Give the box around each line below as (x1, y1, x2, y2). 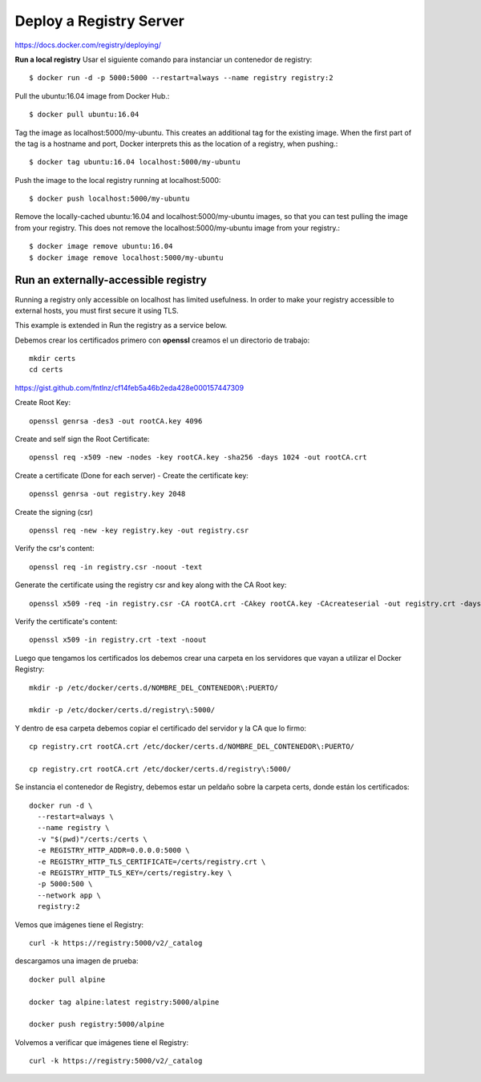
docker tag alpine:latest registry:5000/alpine (29, 997, 220, 1007)
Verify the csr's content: (14, 544, 95, 553)
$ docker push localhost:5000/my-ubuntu (29, 194, 190, 204)
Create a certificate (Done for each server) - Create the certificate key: (14, 470, 249, 480)
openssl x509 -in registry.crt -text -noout (29, 635, 208, 645)
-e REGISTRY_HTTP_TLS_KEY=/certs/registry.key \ (37, 868, 232, 877)
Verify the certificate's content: (14, 616, 118, 626)
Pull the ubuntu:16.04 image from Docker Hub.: (14, 91, 170, 100)
